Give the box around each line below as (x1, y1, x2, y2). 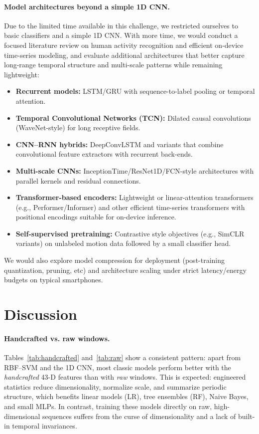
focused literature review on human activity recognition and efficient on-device (4, 39, 244, 50)
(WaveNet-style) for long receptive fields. (15, 122, 140, 133)
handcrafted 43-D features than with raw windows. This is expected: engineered (4, 372, 246, 382)
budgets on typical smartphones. (4, 274, 103, 285)
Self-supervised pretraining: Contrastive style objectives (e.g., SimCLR (15, 228, 245, 238)
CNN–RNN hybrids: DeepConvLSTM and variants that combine (15, 139, 224, 149)
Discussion (4, 304, 77, 324)
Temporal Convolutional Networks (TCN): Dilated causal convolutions (15, 112, 251, 123)
